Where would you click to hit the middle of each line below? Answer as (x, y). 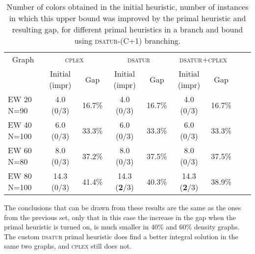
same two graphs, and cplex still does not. (68, 246)
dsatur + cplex (203, 59)
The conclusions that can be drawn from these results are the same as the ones (123, 207)
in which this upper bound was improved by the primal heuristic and (127, 18)
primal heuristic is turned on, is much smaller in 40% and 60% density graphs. (122, 227)
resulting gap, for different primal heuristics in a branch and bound (127, 29)
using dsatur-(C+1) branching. (127, 41)
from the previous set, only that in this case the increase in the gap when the (120, 217)
